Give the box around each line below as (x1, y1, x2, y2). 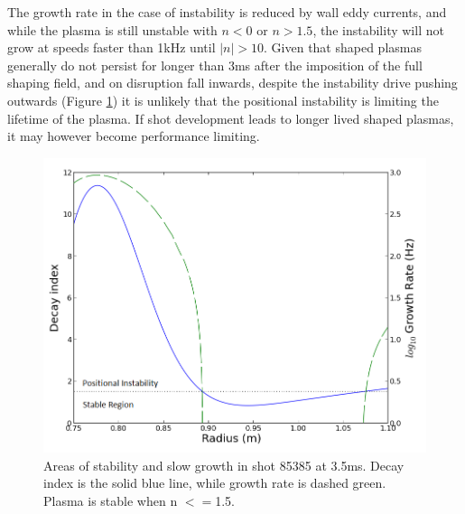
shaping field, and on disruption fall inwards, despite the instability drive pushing (7, 73, 458, 92)
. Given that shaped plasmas (264, 38, 422, 57)
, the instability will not (312, 20, 444, 39)
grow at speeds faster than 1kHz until (7, 38, 216, 57)
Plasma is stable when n (43, 491, 178, 509)
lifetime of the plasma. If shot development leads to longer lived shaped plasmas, (7, 108, 454, 127)
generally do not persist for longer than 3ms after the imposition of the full (7, 55, 423, 74)
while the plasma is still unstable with (7, 20, 218, 39)
